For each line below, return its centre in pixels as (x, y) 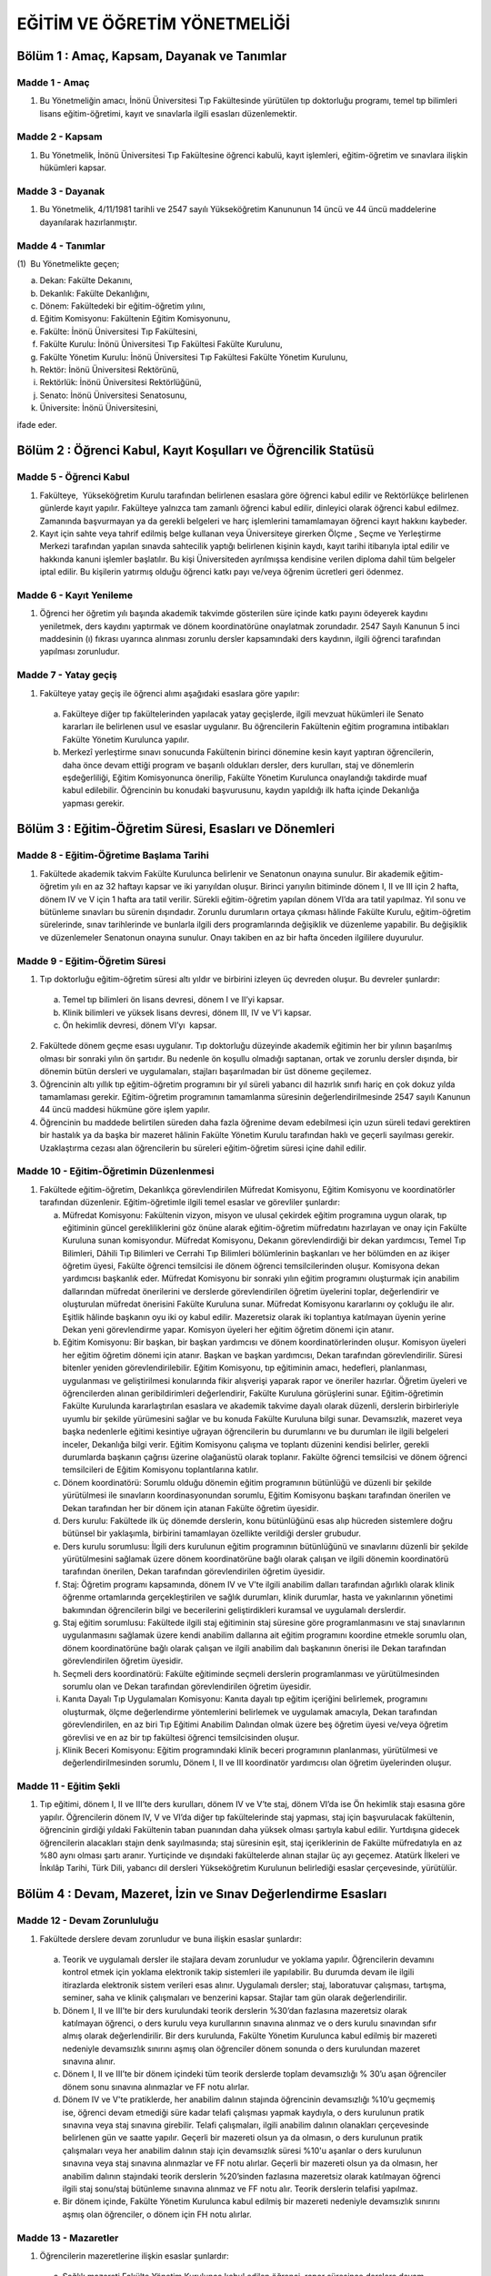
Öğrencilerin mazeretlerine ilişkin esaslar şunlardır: (134, 2256)
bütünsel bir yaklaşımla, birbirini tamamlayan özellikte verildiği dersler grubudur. (212, 1533)
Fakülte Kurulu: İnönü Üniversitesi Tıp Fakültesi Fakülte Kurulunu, (161, 344)
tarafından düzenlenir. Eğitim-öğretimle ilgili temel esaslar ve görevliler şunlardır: (190, 1203)
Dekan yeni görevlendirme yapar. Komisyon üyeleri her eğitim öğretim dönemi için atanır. (228, 1330)
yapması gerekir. (93, 803)
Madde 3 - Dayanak (61, 191)
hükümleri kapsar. (73, 168)
